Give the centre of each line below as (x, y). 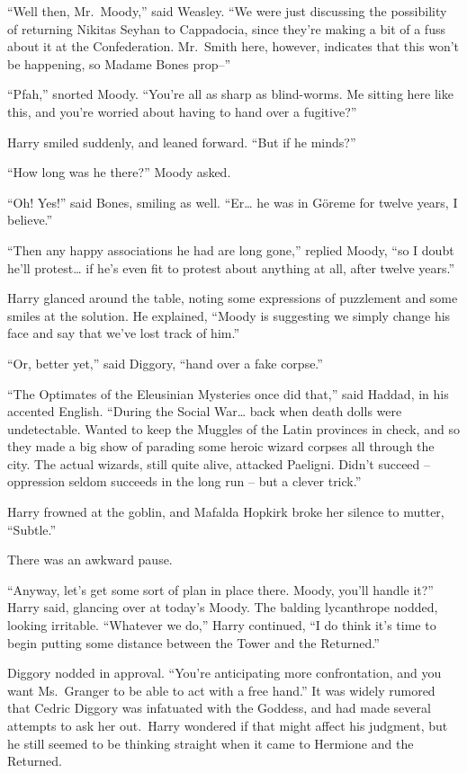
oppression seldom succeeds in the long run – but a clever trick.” (184, 481)
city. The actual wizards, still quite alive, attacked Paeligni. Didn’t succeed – (219, 463)
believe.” (30, 220)
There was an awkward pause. (90, 560)
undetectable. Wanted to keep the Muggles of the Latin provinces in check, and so (233, 428)
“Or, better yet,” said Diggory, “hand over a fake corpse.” (165, 363)
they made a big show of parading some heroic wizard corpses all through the (221, 446)
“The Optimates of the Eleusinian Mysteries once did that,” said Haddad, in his (228, 393)
